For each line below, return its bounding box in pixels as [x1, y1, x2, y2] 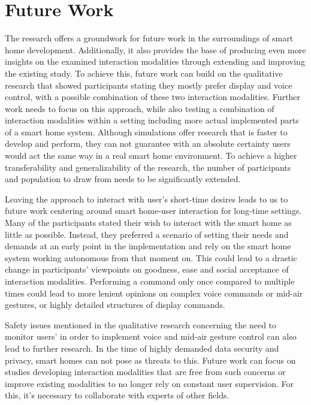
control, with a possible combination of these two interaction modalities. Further [5, 90, 301, 103]
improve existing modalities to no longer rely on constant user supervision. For [5, 377, 294, 389]
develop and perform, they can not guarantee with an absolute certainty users [5, 137, 291, 150]
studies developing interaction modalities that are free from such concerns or [5, 365, 286, 378]
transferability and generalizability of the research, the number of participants [5, 161, 291, 173]
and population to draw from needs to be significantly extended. [5, 173, 241, 185]
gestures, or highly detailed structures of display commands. [5, 298, 225, 311]
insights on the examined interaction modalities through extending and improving [5, 55, 305, 68]
